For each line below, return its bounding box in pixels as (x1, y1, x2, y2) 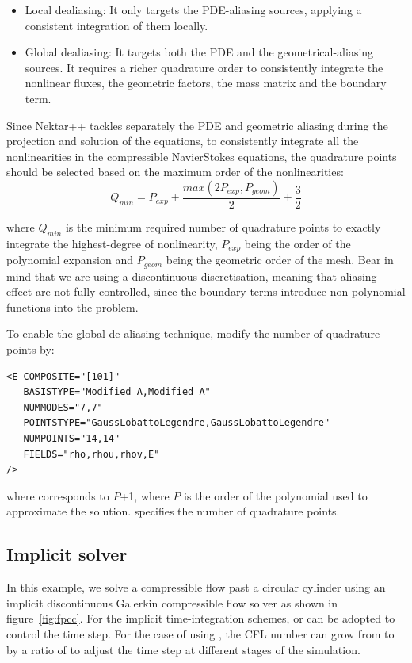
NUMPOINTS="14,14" (23, 433, 120, 445)
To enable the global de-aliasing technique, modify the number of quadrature (6, 325, 380, 342)
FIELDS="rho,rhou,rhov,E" (23, 448, 160, 460)
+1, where (120, 487, 170, 504)
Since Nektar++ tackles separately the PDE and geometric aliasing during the (6, 117, 388, 133)
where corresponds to (6, 487, 109, 504)
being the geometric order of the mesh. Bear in (166, 251, 394, 268)
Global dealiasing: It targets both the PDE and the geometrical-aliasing (25, 44, 374, 60)
